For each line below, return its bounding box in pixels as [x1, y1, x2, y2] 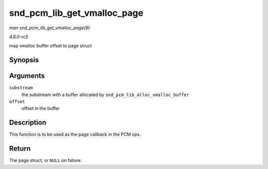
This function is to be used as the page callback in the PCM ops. [9, 131, 141, 137]
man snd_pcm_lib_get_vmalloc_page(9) [9, 25, 90, 31]
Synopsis [9, 56, 39, 64]
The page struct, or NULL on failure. [9, 158, 82, 164]
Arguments [9, 72, 45, 80]
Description [9, 118, 47, 127]
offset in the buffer [21, 106, 60, 112]
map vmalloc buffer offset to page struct [9, 43, 92, 49]
